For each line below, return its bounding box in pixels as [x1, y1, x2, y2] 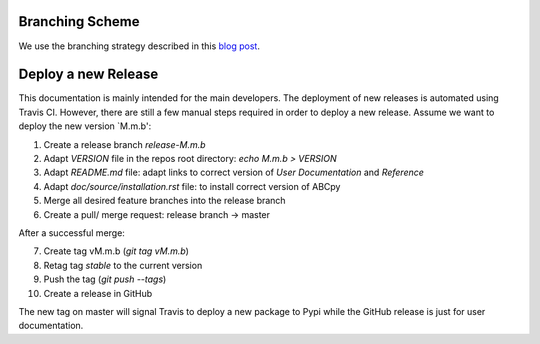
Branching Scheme [18, 13, 140, 30]
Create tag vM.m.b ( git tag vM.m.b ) [43, 245, 190, 257]
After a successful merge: [18, 226, 125, 239]
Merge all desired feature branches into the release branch [43, 195, 286, 207]
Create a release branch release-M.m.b [43, 138, 206, 150]
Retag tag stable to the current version [43, 259, 203, 271]
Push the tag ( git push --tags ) [43, 273, 167, 285]
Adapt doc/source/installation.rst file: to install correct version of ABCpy [43, 180, 341, 192]
